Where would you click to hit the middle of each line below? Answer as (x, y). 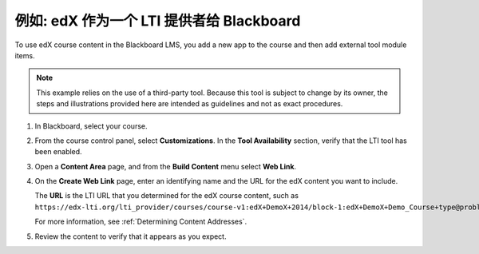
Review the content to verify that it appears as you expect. (131, 236)
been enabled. (59, 152)
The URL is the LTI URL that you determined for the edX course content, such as (167, 196)
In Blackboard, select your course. (91, 126)
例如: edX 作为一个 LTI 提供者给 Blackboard (158, 21)
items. (25, 55)
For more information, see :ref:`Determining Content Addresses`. (141, 222)
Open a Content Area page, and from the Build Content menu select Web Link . (166, 166)
